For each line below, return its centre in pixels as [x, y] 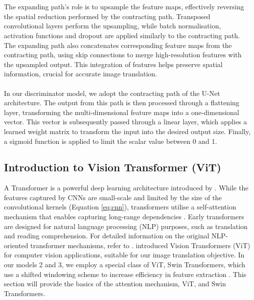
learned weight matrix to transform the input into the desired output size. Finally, [127, 131]
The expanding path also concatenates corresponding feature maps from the [118, 45]
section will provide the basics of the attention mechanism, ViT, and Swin [115, 284]
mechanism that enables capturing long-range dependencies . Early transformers [124, 217]
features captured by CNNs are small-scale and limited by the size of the [113, 197]
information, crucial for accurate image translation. [81, 74]
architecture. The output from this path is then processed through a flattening [122, 103]
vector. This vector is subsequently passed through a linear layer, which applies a [126, 122]
